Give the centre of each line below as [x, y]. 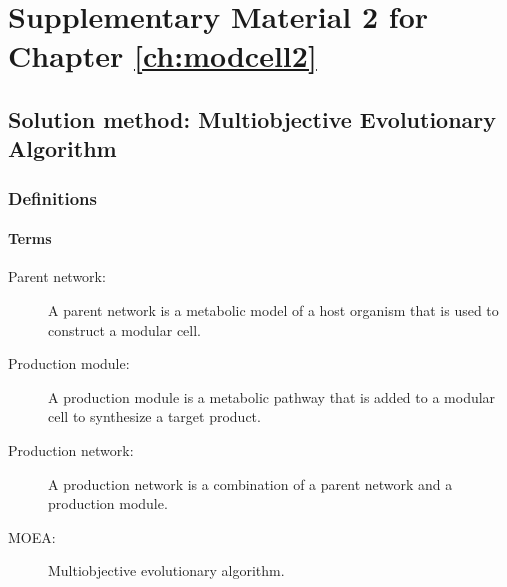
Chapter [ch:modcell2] [162, 55]
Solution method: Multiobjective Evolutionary [252, 118]
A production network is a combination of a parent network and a [250, 483]
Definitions [52, 197]
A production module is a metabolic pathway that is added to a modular [272, 396]
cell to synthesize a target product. [154, 416]
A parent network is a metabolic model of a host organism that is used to [273, 309]
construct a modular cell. [124, 329]
